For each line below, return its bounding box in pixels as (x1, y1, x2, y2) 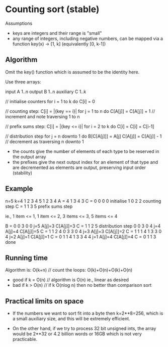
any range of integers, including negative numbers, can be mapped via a (12, 35, 163, 41)
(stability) (12, 169, 33, 176)
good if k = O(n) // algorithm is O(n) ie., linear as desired (12, 277, 129, 283)
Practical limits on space (5, 297, 84, 306)
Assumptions (5, 20, 33, 26)
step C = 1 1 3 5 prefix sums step (5, 203, 73, 209)
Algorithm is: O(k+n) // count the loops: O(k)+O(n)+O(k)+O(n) (5, 267, 133, 273)
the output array (12, 153, 46, 160)
